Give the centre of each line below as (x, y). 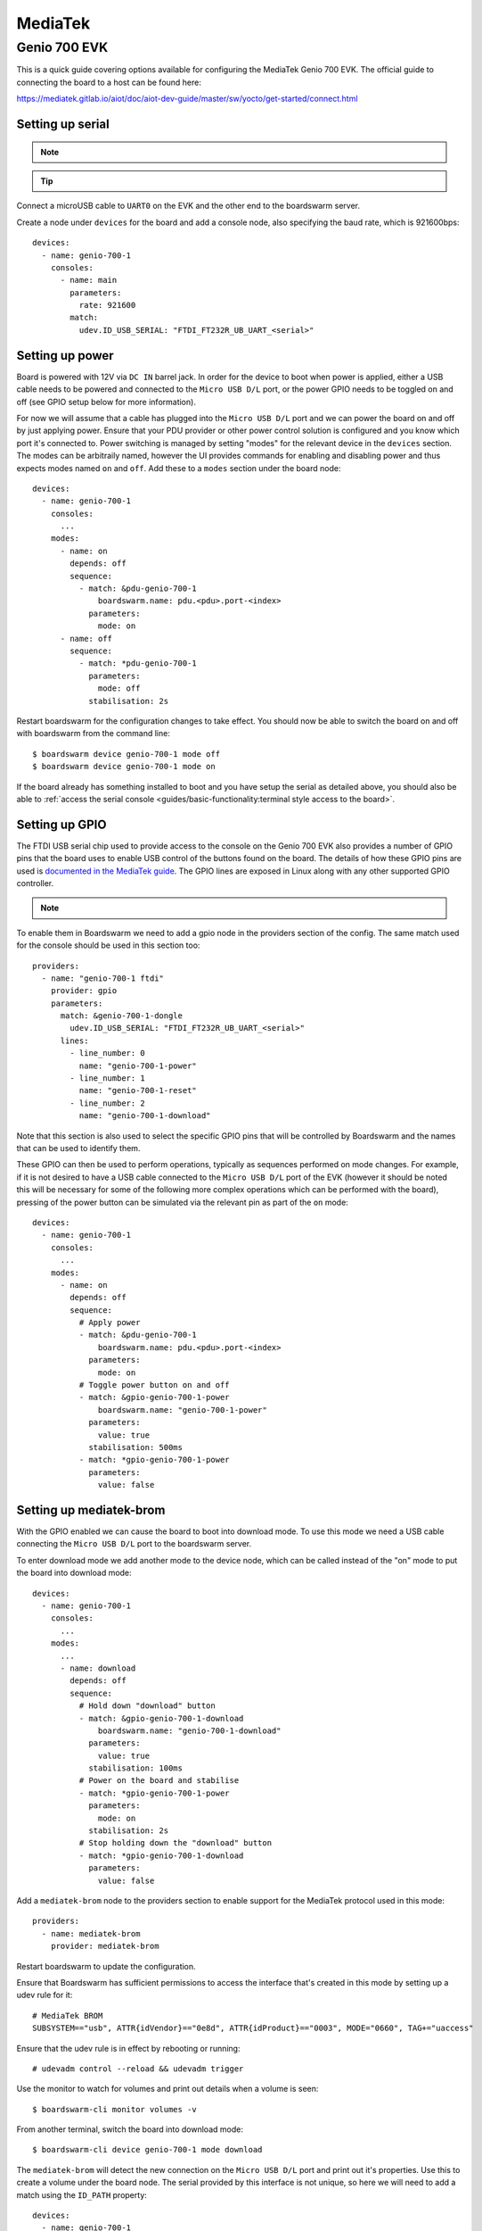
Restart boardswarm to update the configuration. (106, 1966)
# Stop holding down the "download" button (175, 1843)
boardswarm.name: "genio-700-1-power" (183, 1410)
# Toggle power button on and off (155, 1385)
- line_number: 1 (108, 1078)
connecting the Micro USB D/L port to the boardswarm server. (134, 1544)
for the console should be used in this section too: (108, 945)
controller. (35, 883)
